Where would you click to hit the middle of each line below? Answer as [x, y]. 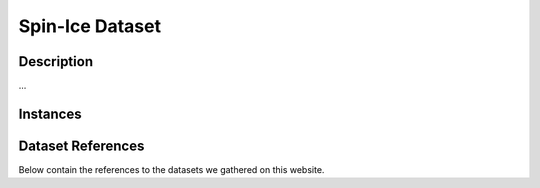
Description [56, 61]
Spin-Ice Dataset [90, 26]
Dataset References [81, 145]
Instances [50, 113]
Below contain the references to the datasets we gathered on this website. [171, 169]
